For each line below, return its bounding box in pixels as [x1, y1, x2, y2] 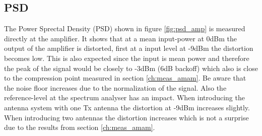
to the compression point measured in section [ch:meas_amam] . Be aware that [4, 73, 246, 83]
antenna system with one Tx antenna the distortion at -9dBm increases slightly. [4, 102, 250, 112]
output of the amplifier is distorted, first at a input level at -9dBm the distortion [4, 43, 253, 53]
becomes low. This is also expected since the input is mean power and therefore [4, 52, 249, 63]
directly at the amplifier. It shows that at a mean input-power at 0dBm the [4, 33, 237, 43]
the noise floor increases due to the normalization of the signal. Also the [4, 82, 227, 93]
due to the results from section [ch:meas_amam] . [4, 122, 155, 132]
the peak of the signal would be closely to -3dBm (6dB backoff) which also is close [4, 62, 258, 73]
